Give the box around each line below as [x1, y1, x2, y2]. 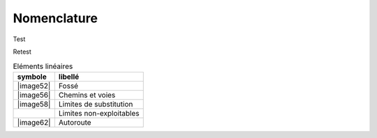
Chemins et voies [58, 90, 116, 100]
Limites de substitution [58, 99, 133, 109]
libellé [58, 72, 80, 82]
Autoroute [58, 117, 91, 127]
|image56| [17, 90, 51, 100]
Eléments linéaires [13, 61, 73, 71]
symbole [17, 72, 47, 82]
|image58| [17, 99, 51, 109]
